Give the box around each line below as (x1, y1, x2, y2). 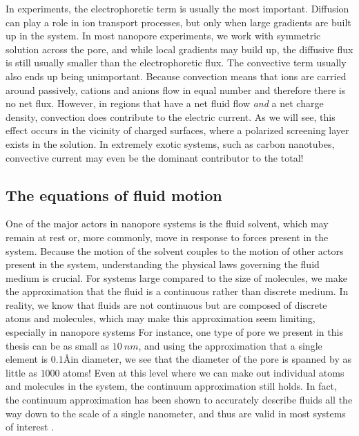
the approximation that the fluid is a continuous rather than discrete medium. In (6, 284, 349, 298)
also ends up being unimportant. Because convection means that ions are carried (6, 68, 347, 83)
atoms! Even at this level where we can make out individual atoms (63, 365, 345, 379)
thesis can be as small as (6, 338, 110, 352)
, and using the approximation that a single (138, 338, 322, 352)
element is (6, 352, 48, 366)
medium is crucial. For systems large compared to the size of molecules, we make (6, 270, 347, 285)
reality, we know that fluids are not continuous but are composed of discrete (6, 297, 327, 312)
